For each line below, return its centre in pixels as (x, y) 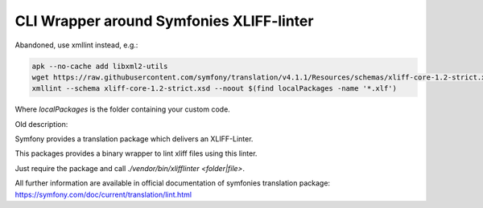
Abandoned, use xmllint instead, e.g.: (76, 45)
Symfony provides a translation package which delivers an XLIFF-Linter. (134, 139)
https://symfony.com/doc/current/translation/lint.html (103, 194)
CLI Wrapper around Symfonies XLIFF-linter (164, 21)
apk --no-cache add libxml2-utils (100, 66)
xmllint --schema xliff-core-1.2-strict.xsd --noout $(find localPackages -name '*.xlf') (215, 89)
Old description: (41, 124)
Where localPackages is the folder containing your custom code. (123, 109)
